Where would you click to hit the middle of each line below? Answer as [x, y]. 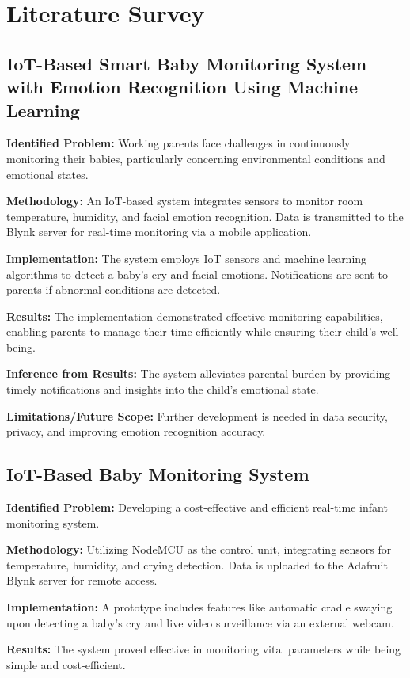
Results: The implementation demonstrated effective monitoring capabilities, [195, 316]
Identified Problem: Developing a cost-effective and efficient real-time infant [197, 507]
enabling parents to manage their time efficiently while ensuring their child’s [192, 331]
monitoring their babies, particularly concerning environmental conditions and [196, 158]
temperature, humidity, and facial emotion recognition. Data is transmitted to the [205, 216]
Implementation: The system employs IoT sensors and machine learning [187, 258]
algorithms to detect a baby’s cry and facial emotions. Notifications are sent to [197, 274]
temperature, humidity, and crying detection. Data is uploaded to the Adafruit [197, 564]
